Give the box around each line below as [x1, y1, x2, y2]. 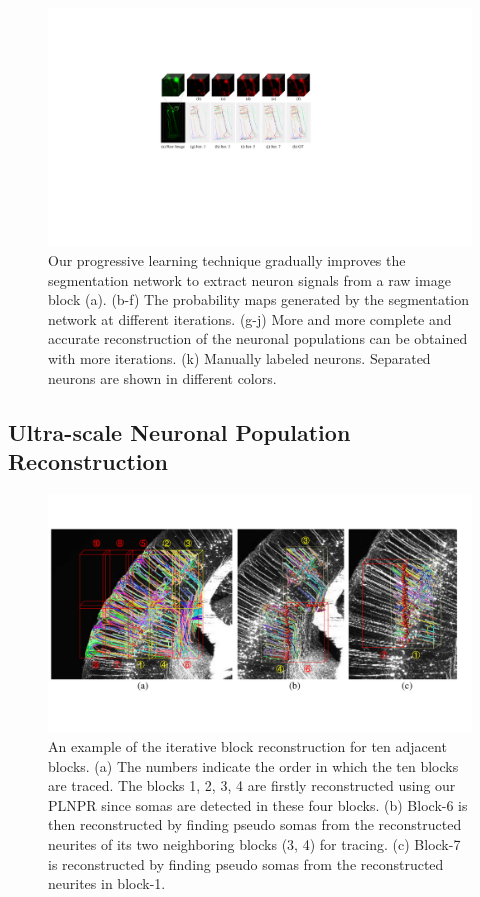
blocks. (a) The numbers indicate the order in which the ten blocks [48, 755, 459, 776]
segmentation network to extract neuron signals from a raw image [48, 269, 451, 290]
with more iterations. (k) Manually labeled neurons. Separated [48, 348, 431, 369]
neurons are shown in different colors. [48, 367, 277, 388]
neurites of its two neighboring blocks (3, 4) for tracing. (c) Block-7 [48, 833, 461, 854]
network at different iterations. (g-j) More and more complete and [48, 308, 452, 329]
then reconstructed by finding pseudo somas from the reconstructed [48, 814, 462, 835]
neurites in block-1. [48, 873, 166, 894]
